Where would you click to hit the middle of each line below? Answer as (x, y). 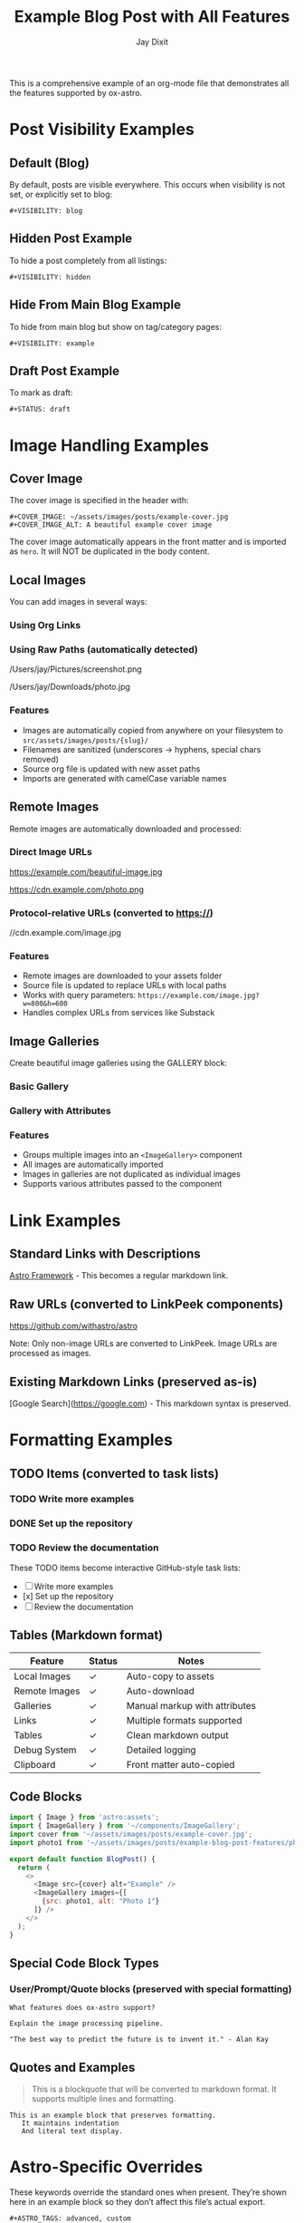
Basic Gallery (39, 1087)
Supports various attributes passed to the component (122, 1184)
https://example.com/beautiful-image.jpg (86, 871)
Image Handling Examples (109, 445)
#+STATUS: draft (40, 410)
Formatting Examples (91, 1440)
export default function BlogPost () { (82, 1859)
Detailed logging (161, 1750)
